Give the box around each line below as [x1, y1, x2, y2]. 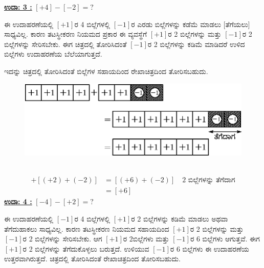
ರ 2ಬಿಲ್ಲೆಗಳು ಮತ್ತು [123, 233, 169, 244]
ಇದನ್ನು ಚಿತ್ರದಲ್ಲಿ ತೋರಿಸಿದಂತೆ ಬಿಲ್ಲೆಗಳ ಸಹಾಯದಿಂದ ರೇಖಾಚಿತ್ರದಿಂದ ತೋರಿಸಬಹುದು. [4, 65, 208, 76]
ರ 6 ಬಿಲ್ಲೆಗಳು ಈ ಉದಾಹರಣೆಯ [170, 243, 249, 254]
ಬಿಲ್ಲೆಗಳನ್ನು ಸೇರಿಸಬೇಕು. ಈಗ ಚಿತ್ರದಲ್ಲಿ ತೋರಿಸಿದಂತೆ [4, 38, 127, 49]
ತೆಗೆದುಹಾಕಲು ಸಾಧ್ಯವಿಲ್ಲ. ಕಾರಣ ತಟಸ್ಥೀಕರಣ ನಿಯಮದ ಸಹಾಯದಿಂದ [4, 223, 169, 234]
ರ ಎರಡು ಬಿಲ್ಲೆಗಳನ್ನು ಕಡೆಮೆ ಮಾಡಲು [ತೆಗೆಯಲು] [131, 18, 250, 29]
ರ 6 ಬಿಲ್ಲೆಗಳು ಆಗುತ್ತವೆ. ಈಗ [190, 233, 260, 244]
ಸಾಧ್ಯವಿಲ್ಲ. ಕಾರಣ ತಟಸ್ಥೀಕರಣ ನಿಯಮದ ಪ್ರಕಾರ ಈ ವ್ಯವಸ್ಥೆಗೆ [4, 29, 147, 39]
